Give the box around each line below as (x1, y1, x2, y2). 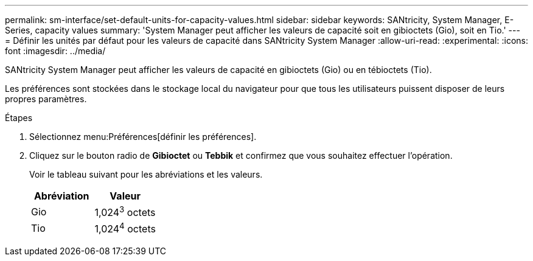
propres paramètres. (5, 94, 87, 104)
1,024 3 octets (94, 204, 156, 219)
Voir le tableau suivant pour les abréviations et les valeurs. (29, 169, 263, 179)
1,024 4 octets (94, 221, 156, 235)
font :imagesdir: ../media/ (5, 46, 106, 56)
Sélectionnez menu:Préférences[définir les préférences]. (29, 131, 257, 142)
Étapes (5, 113, 33, 123)
